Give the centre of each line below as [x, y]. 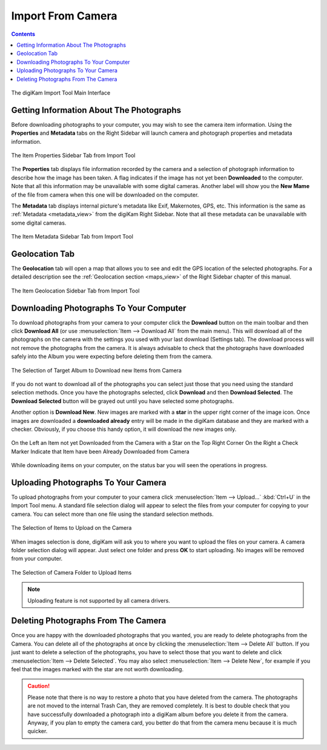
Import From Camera [64, 16]
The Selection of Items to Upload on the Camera [71, 528]
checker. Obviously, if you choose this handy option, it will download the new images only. [124, 429]
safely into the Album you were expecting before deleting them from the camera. [112, 356]
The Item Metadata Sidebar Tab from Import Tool [72, 237]
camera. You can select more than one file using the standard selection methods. [113, 514]
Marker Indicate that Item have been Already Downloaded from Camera [101, 451]
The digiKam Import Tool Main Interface [61, 93]
